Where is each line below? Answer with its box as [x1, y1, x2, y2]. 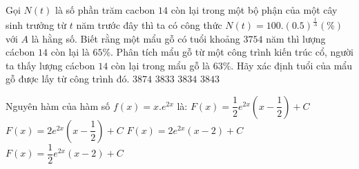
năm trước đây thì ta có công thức [76, 17, 222, 32]
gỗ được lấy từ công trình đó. [6, 71, 130, 86]
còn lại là [50, 45, 90, 59]
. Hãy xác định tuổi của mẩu [231, 58, 353, 72]
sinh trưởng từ [6, 17, 67, 32]
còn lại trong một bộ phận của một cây [171, 3, 338, 16]
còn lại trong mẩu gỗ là [110, 58, 210, 72]
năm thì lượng [266, 31, 326, 45]
